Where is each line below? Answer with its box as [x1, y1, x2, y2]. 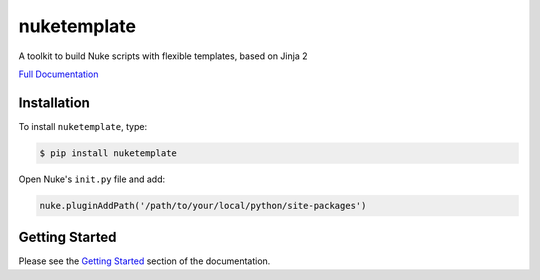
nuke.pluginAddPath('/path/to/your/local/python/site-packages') [39, 200, 367, 211]
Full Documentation [18, 68, 99, 80]
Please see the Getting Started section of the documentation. [18, 255, 271, 267]
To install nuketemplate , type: [18, 120, 148, 132]
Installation [18, 94, 90, 111]
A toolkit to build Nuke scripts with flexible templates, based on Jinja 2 [18, 50, 308, 62]
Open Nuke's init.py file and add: [18, 173, 166, 185]
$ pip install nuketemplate [39, 147, 177, 159]
